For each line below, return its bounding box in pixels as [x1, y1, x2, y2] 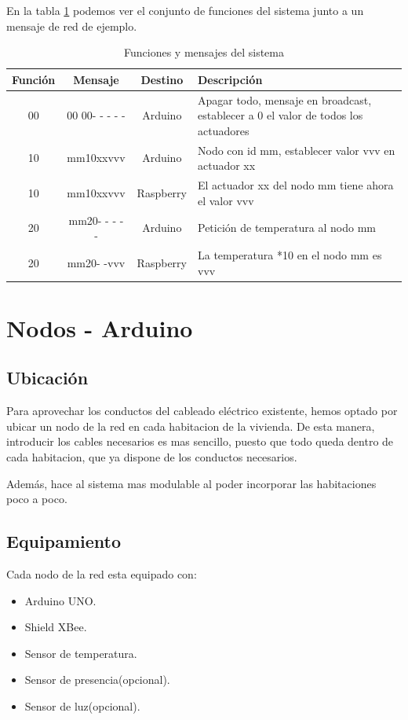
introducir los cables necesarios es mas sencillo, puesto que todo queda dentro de [6, 433, 394, 450]
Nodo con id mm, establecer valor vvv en [197, 141, 395, 158]
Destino [140, 71, 184, 87]
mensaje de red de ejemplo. [6, 17, 137, 34]
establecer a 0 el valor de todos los [197, 107, 363, 123]
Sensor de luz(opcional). [24, 697, 140, 714]
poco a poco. [6, 490, 67, 507]
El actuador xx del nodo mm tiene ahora [197, 177, 394, 193]
